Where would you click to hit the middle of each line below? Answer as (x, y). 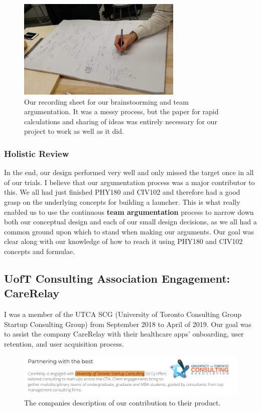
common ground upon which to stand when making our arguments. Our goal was (129, 231)
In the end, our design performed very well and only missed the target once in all (129, 172)
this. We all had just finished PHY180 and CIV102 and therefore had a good (122, 192)
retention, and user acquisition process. (64, 343)
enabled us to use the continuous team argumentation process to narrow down (129, 212)
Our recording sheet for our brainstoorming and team (106, 101)
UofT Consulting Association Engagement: (117, 278)
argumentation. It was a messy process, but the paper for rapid (121, 111)
